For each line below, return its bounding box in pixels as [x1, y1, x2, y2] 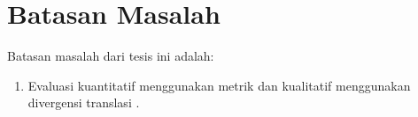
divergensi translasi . [27, 93, 140, 112]
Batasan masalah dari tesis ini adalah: [7, 47, 214, 65]
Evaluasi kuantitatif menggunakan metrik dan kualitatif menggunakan [27, 76, 411, 94]
